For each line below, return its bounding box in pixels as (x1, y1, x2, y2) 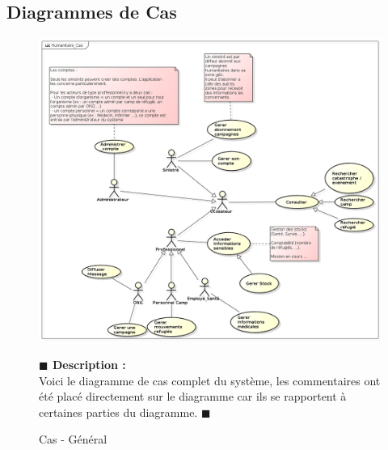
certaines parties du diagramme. (39, 403, 198, 420)
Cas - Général (39, 431, 108, 448)
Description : (52, 355, 126, 372)
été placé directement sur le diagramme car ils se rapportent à (39, 388, 347, 405)
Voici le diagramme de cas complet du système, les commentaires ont (39, 371, 381, 388)
